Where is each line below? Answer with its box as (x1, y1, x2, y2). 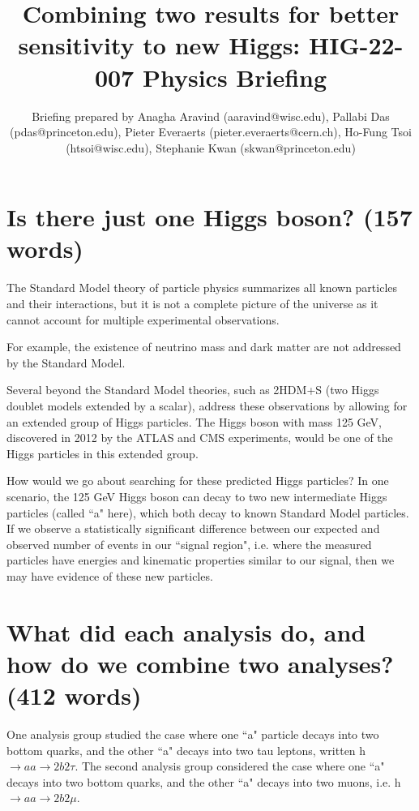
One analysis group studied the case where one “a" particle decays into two (6, 726, 379, 742)
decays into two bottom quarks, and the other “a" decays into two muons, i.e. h (6, 773, 401, 790)
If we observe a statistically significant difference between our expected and (6, 520, 380, 537)
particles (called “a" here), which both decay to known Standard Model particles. (6, 504, 409, 521)
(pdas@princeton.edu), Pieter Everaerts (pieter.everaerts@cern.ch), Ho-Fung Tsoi (10, 123, 412, 140)
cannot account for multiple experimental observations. (6, 311, 280, 328)
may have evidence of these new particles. (6, 567, 213, 584)
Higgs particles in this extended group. (6, 444, 199, 461)
